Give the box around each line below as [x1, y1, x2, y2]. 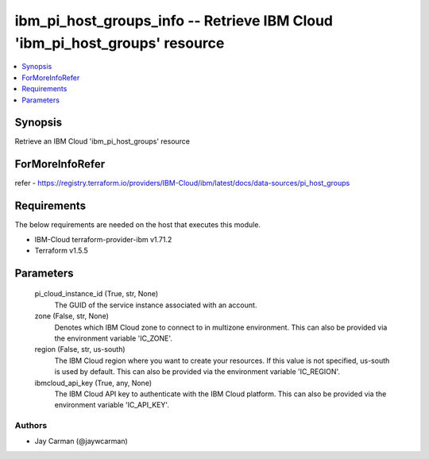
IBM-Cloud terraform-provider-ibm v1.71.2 [34, 234, 172, 244]
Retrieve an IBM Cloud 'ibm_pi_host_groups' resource [14, 137, 191, 146]
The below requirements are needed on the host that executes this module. [14, 220, 261, 229]
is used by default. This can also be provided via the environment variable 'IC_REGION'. [54, 367, 341, 376]
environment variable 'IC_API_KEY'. [54, 400, 170, 410]
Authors [14, 420, 48, 431]
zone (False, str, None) [34, 311, 109, 321]
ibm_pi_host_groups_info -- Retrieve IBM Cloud [14, 12, 334, 29]
